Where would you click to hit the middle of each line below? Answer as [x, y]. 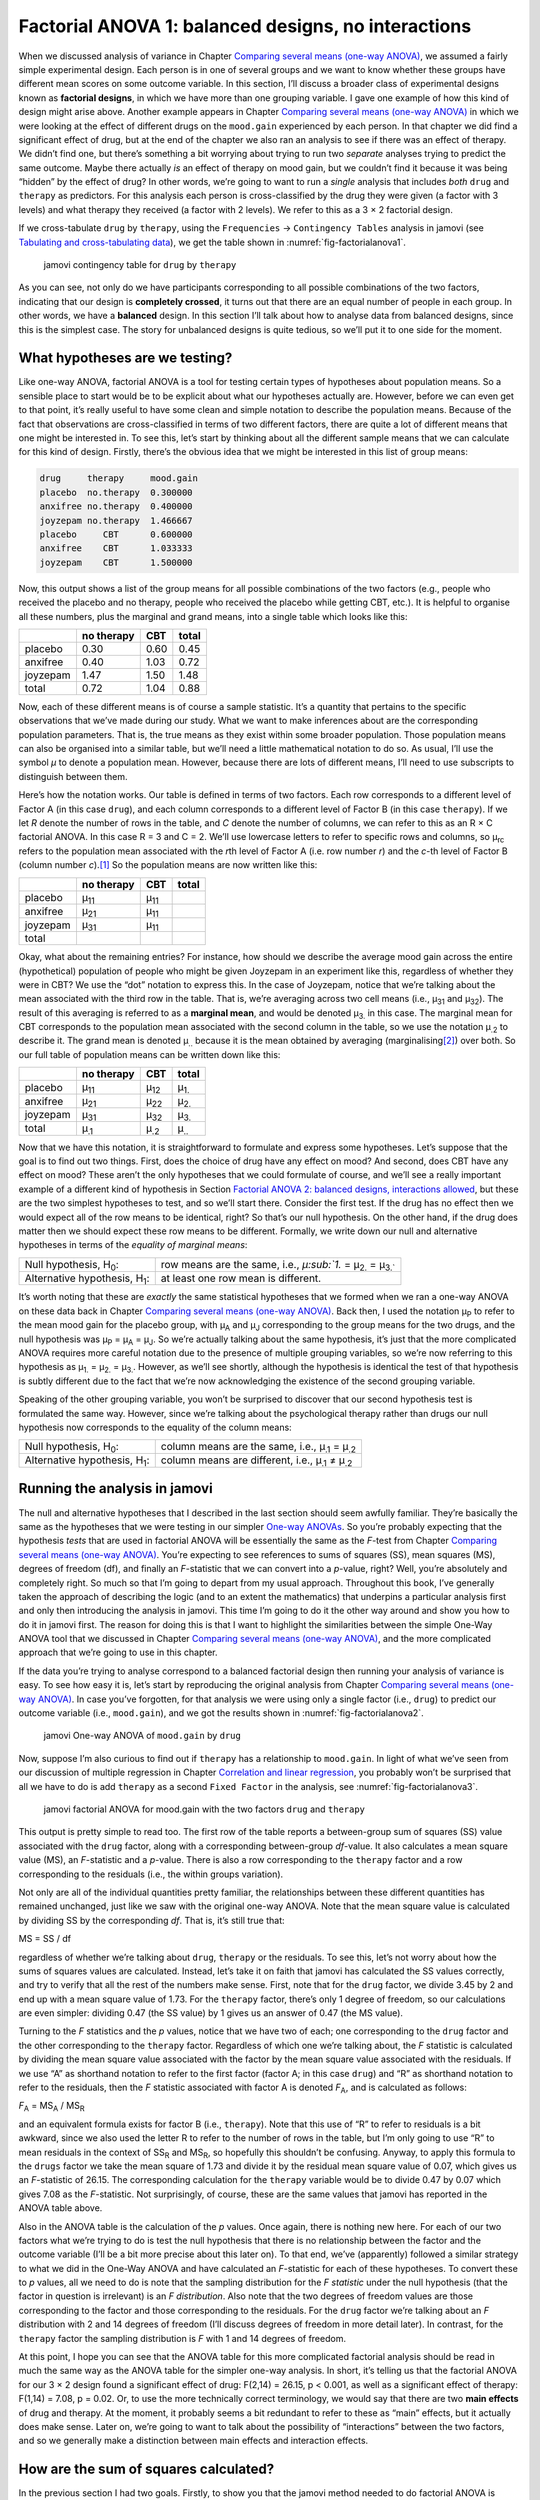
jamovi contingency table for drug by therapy [140, 265]
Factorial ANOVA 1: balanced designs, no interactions [245, 26]
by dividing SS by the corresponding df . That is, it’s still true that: [151, 1920]
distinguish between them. [73, 776]
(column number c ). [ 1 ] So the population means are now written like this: [168, 865]
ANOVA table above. [60, 2208]
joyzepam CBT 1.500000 [116, 562]
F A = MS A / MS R [51, 2107]
